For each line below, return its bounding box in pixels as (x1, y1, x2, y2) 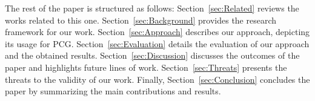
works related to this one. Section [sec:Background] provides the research (5, 13, 277, 26)
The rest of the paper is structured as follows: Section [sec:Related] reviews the (5, 2, 299, 14)
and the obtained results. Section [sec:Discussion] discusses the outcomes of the (5, 49, 300, 62)
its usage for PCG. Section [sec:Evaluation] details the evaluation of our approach (5, 37, 310, 50)
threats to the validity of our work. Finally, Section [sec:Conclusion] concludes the (5, 73, 310, 85)
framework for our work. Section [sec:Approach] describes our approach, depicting (5, 25, 310, 38)
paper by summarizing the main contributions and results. (5, 85, 221, 97)
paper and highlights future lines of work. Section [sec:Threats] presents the (5, 60, 287, 73)
